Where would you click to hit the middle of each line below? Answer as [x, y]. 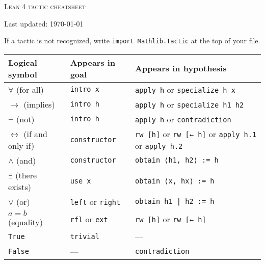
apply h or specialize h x [185, 89]
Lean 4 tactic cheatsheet [45, 6]
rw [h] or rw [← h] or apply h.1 [196, 134]
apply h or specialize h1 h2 [190, 104]
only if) [21, 145]
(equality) [26, 222]
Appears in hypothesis [181, 68]
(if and [35, 134]
